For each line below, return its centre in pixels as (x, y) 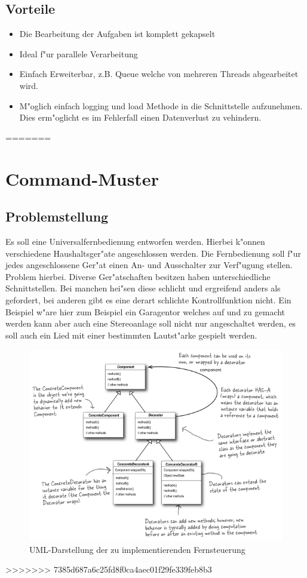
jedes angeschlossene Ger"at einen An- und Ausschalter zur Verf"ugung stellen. (149, 265)
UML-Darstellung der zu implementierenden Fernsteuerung (137, 549)
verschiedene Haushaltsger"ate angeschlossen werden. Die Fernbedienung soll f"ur (153, 253)
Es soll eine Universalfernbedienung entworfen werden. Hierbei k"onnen (135, 241)
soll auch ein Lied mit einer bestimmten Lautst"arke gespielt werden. (131, 335)
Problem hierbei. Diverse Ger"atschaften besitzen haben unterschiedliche (138, 276)
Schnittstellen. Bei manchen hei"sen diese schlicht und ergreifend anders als (143, 288)
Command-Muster (82, 178)
